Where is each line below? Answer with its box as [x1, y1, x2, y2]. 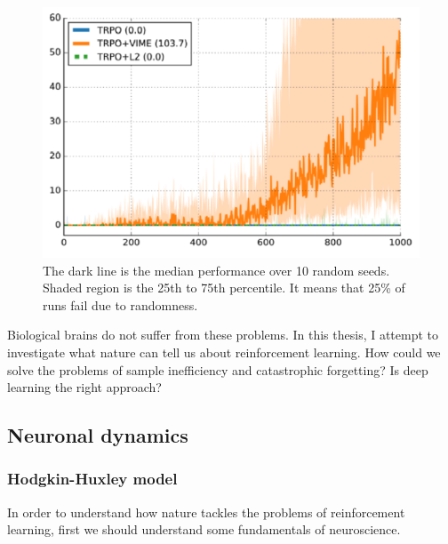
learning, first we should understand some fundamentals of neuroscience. [7, 520, 401, 539]
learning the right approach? [7, 378, 162, 396]
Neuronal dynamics [7, 421, 188, 449]
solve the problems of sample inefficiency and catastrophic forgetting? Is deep [7, 360, 428, 379]
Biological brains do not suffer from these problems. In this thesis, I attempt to [7, 325, 439, 344]
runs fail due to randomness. [43, 295, 198, 314]
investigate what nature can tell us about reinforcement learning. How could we [7, 342, 441, 361]
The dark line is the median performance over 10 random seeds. [43, 260, 390, 279]
